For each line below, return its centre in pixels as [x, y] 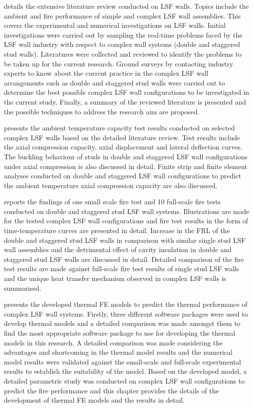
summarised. [23, 288]
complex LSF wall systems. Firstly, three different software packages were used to [126, 313]
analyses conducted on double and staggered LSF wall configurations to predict [123, 176]
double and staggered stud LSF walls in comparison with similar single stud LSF [125, 240]
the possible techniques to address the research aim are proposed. [102, 111]
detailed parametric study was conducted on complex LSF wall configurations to [124, 380]
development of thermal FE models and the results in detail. [95, 400]
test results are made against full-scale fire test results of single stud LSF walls [122, 268]
